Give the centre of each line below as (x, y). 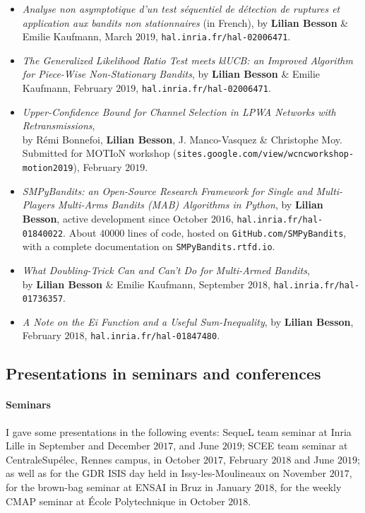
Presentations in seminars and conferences (163, 373)
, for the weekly (308, 487)
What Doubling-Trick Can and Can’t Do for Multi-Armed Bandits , (166, 270)
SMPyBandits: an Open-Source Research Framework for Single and (167, 190)
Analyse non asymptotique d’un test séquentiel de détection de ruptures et (181, 8)
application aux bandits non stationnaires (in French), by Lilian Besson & (185, 22)
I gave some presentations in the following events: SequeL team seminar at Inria (179, 431)
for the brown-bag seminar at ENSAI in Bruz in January (128, 487)
